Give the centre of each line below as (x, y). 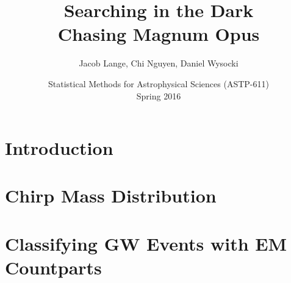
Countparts (53, 267)
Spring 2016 (159, 95)
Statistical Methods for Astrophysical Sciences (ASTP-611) (159, 83)
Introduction (59, 148)
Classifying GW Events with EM (146, 243)
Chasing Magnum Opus (159, 34)
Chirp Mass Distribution (111, 195)
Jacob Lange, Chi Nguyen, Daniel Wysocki (159, 63)
